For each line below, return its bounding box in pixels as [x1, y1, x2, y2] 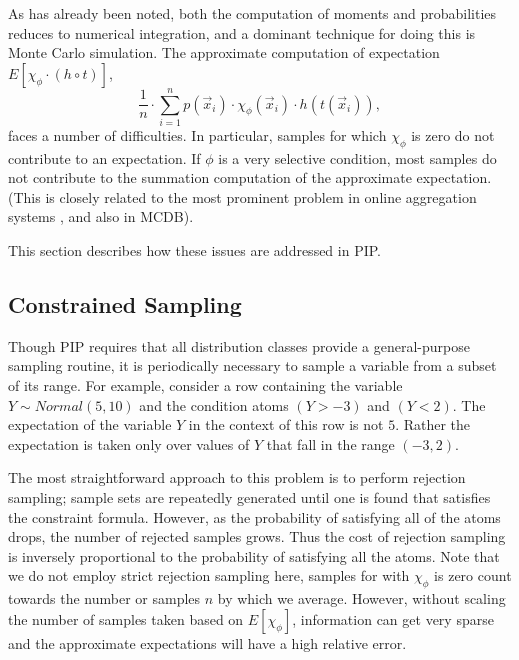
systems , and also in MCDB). [8, 206, 194, 227]
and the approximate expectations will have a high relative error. [8, 632, 407, 653]
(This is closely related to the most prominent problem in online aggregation [8, 186, 477, 207]
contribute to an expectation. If [8, 147, 201, 168]
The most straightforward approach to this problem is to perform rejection [8, 467, 466, 488]
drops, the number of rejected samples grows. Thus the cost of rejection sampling [8, 526, 506, 547]
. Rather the [395, 414, 471, 435]
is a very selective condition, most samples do [218, 147, 497, 168]
